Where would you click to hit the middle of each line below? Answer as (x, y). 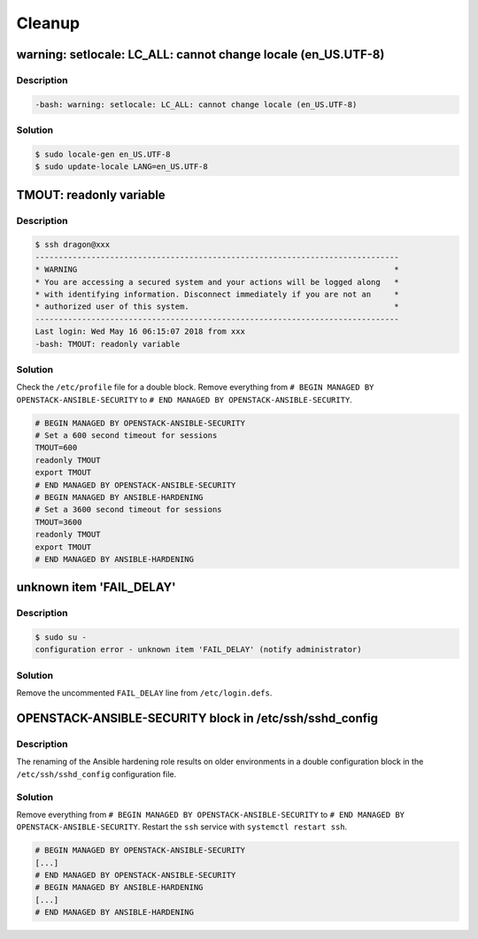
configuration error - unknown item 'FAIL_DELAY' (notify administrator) (198, 650)
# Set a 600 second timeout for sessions (126, 435)
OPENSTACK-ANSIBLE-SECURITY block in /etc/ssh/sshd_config (197, 718)
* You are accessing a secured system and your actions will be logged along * (217, 282)
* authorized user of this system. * (217, 307)
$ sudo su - (61, 638)
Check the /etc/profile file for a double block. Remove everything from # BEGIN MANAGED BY (195, 387)
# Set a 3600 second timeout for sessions (128, 510)
